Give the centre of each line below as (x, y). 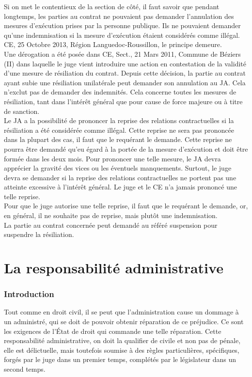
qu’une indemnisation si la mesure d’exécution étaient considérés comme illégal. (122, 35)
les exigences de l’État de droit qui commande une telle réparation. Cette (113, 331)
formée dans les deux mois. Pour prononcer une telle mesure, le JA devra (112, 158)
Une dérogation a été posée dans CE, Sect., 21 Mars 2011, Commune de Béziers (122, 54)
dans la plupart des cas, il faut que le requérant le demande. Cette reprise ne (118, 139)
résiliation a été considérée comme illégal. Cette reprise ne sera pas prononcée (119, 130)
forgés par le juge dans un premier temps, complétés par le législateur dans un (120, 359)
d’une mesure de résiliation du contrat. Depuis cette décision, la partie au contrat (125, 73)
